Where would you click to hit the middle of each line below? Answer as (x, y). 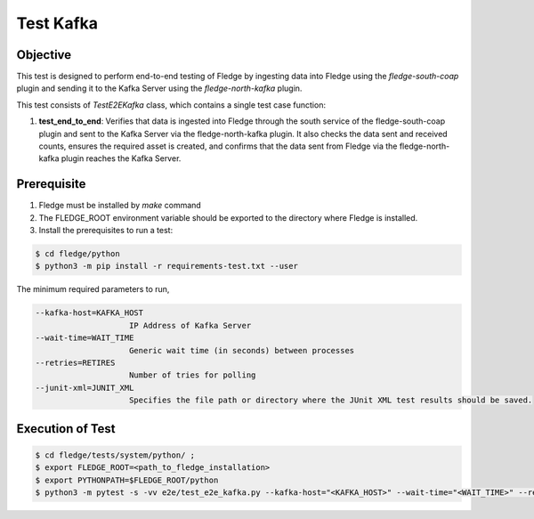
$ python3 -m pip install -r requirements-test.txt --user (166, 266)
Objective (44, 55)
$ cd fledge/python (77, 254)
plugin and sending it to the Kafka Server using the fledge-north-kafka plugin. (159, 88)
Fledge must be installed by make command (120, 206)
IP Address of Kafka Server (190, 325)
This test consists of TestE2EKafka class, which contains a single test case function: (171, 105)
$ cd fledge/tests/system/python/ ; (115, 455)
